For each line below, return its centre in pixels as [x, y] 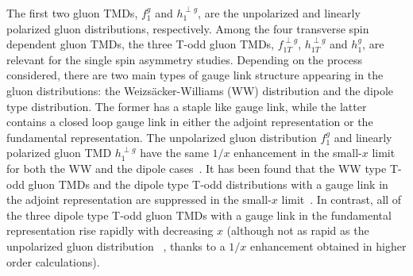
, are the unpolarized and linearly [279, 13]
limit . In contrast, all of [342, 199]
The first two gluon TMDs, [72, 13]
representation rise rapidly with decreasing [110, 230]
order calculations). [53, 261]
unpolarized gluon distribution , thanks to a [116, 245]
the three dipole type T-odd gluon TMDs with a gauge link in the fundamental [199, 215]
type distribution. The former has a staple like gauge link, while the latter [187, 106]
